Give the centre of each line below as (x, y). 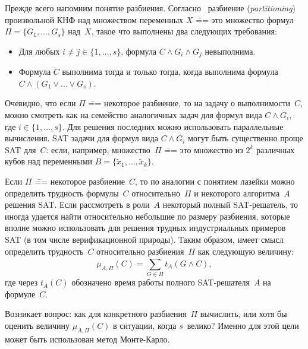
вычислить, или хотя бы (243, 314)
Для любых (39, 51)
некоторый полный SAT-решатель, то (230, 204)
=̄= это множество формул (244, 19)
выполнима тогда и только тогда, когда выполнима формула (170, 72)
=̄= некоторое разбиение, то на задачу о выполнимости (189, 103)
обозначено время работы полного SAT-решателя (161, 282)
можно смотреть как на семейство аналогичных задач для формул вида (133, 115)
